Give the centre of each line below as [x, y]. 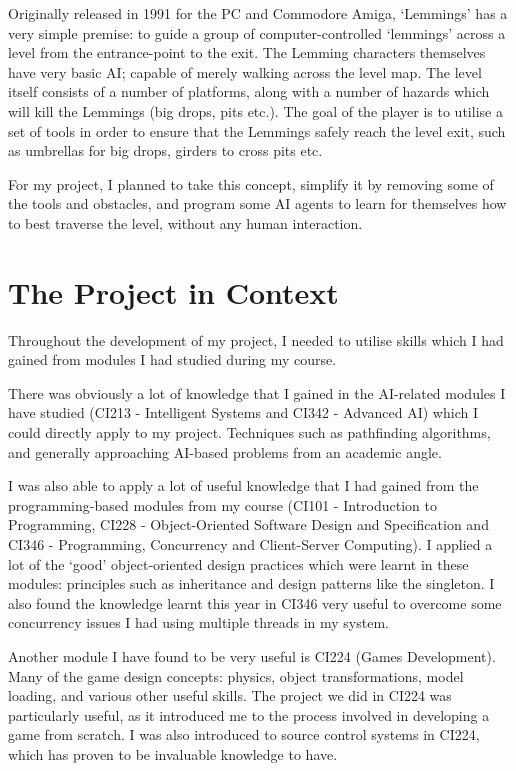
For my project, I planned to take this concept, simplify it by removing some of [251, 183]
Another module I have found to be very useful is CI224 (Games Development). [252, 655]
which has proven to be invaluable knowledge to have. [173, 753]
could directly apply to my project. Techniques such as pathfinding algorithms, [249, 432]
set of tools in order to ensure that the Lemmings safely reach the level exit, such [257, 130]
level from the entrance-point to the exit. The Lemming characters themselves [247, 52]
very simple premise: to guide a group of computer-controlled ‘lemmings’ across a [257, 32]
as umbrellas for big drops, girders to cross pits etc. [165, 150]
